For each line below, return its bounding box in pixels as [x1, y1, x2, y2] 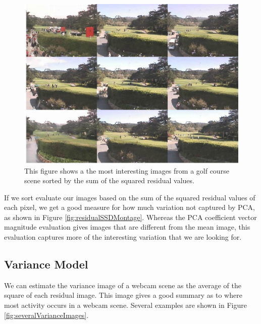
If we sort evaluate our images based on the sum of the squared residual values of [4, 192, 255, 202]
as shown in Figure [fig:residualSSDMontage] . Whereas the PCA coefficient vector [4, 211, 257, 222]
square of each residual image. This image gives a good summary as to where [4, 290, 242, 300]
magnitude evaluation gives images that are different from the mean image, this [4, 222, 250, 232]
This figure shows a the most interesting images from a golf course [24, 165, 229, 176]
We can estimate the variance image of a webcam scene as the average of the [4, 280, 241, 290]
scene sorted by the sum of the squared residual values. [24, 175, 194, 186]
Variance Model [4, 256, 88, 272]
